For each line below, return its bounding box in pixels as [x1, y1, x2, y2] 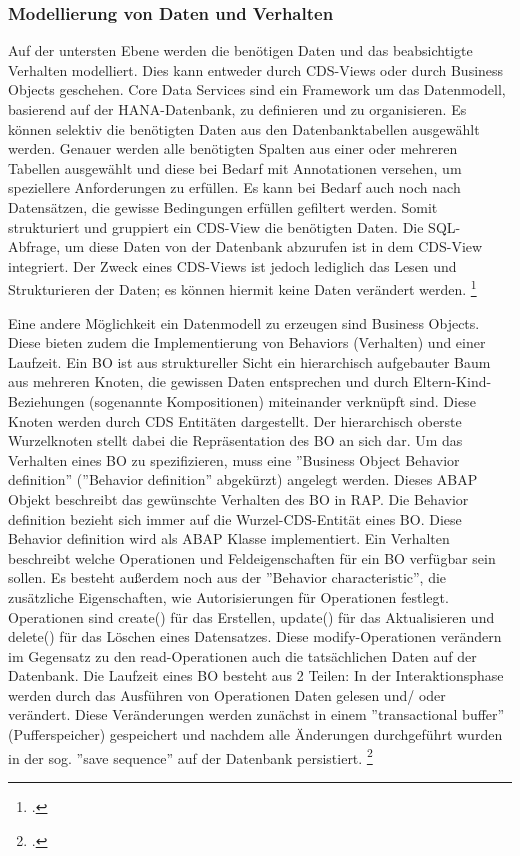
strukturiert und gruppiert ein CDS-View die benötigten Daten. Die [8, 216, 424, 237]
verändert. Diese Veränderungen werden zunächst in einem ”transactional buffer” [8, 704, 505, 725]
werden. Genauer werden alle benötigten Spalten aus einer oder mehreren [8, 138, 458, 159]
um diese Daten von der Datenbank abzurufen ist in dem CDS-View [64, 236, 483, 257]
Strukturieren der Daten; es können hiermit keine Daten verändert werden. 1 [8, 276, 477, 299]
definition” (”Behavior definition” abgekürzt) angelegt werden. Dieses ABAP [8, 469, 478, 490]
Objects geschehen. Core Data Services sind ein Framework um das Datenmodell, [8, 79, 506, 100]
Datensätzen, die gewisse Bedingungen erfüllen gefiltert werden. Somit [8, 196, 438, 217]
